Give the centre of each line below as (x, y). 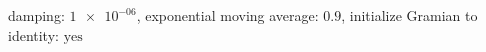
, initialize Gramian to (409, 15)
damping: (36, 15)
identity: (33, 34)
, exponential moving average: (227, 15)
